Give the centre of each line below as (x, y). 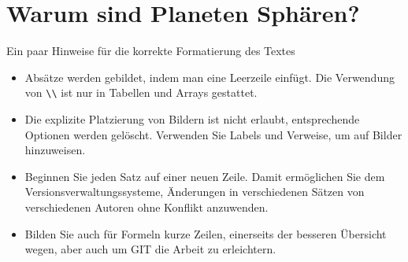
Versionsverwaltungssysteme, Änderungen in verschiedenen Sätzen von (195, 192)
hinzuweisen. (55, 150)
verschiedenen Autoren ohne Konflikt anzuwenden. (147, 207)
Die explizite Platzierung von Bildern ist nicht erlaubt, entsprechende (192, 118)
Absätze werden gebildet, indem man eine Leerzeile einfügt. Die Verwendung (210, 77)
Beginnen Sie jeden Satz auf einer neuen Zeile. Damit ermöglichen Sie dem (205, 176)
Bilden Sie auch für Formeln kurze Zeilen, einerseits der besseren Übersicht (206, 233)
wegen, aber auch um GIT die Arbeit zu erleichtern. (150, 249)
